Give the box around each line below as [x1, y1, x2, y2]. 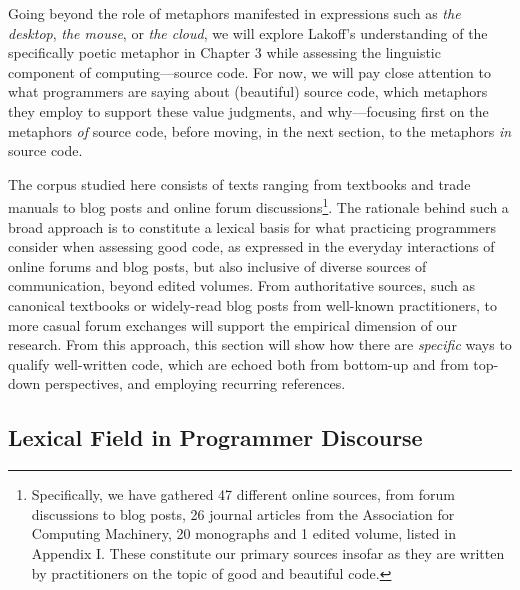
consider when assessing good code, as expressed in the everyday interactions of [8, 236, 495, 257]
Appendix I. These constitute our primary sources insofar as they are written [31, 542, 505, 563]
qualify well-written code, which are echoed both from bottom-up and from [8, 353, 469, 374]
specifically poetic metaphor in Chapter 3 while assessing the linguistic [8, 42, 441, 63]
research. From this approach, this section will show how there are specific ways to [8, 334, 512, 355]
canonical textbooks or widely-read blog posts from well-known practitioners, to [8, 294, 497, 315]
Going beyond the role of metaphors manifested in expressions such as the [8, 3, 461, 23]
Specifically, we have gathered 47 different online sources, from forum [31, 484, 455, 505]
